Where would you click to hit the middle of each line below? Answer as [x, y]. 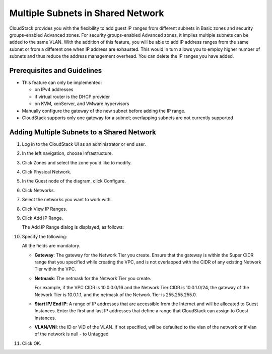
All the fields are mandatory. [51, 246]
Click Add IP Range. [42, 218]
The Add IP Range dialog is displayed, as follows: [73, 227]
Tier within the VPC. [55, 269]
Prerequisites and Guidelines [56, 70]
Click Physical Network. [47, 172]
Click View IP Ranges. [45, 209]
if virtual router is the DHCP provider [72, 97]
